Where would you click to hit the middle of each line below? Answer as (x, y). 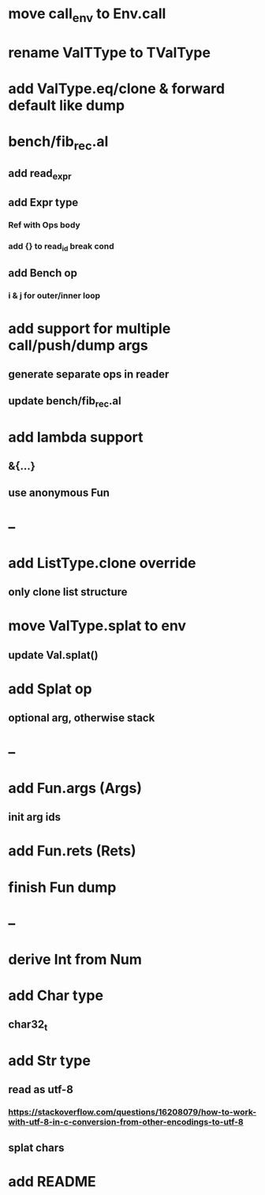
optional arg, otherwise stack (82, 718)
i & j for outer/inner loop (54, 295)
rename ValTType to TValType (110, 53)
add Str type (49, 1060)
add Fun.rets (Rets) (72, 851)
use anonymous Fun (59, 493)
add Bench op (43, 273)
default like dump (66, 105)
